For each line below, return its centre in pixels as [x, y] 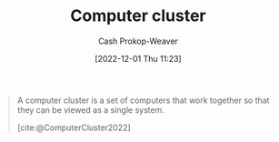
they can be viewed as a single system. [90, 109]
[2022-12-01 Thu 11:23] [138, 58]
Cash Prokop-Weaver [138, 41]
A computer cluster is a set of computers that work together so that [143, 100]
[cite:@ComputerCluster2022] [74, 127]
